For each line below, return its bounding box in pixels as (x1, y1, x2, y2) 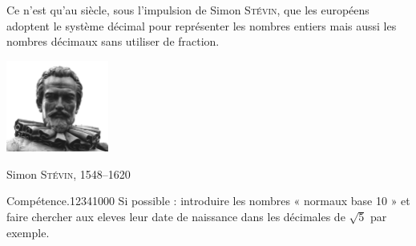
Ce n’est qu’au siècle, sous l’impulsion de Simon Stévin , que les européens (6, 2, 370, 18)
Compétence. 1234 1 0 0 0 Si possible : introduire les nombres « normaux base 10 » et (6, 192, 410, 209)
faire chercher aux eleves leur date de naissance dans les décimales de (6, 208, 345, 224)
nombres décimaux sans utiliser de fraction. (6, 33, 220, 50)
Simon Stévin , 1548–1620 (6, 165, 131, 182)
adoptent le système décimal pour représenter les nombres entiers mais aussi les (6, 17, 397, 34)
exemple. (6, 224, 50, 240)
